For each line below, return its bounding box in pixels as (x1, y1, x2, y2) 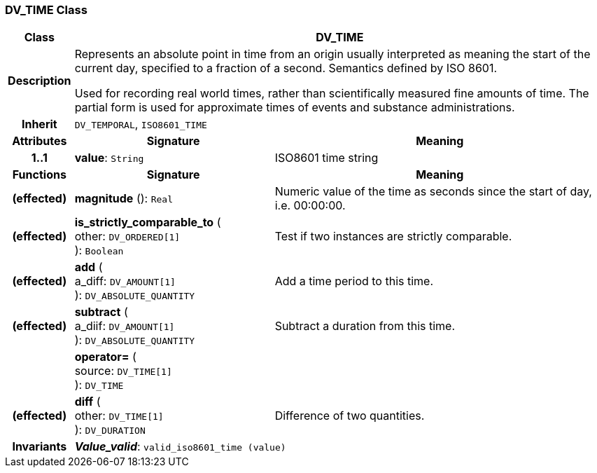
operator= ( (74, 350, 136, 364)
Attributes (12, 134, 67, 149)
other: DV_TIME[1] (74, 409, 164, 423)
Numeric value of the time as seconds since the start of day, (274, 184, 592, 199)
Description (8, 74, 71, 88)
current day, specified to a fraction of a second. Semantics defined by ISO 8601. (74, 61, 498, 76)
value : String (74, 151, 144, 165)
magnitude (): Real (74, 191, 173, 206)
